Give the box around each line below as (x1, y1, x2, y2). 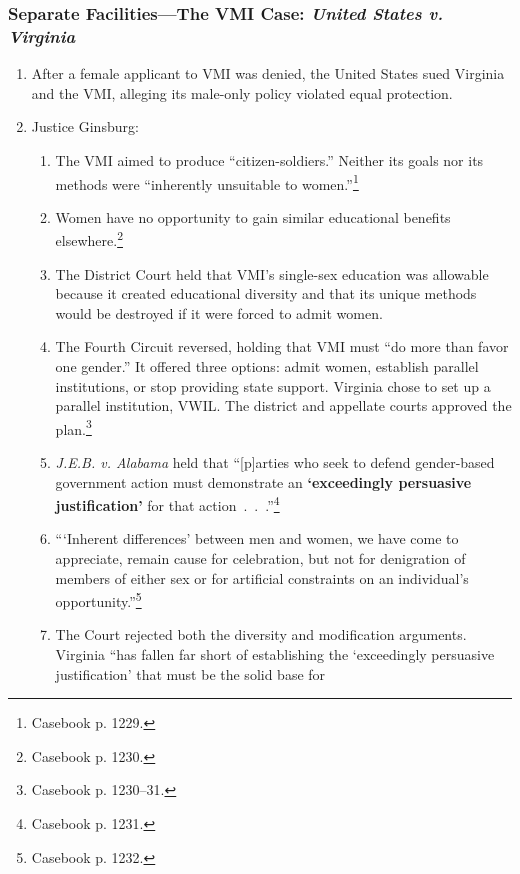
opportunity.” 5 (55, 588, 142, 611)
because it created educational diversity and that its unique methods (55, 283, 477, 304)
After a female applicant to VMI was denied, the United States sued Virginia (31, 63, 505, 84)
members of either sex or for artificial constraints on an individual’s (55, 567, 469, 588)
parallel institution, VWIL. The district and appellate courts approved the (55, 395, 512, 416)
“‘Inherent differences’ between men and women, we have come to (55, 528, 459, 549)
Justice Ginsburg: (31, 116, 139, 137)
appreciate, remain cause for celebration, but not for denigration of (55, 548, 466, 569)
